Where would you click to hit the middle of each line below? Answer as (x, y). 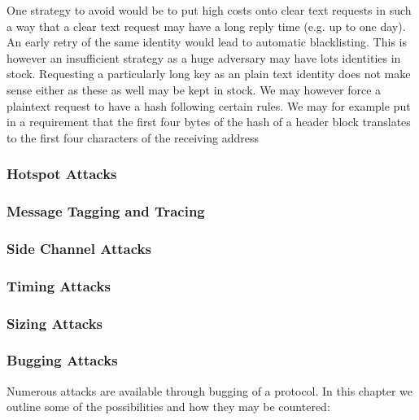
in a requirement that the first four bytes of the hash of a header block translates (209, 122)
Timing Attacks (59, 285)
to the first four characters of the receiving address (133, 137)
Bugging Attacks (62, 360)
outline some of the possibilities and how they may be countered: (168, 407)
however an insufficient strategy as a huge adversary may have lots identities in (204, 57)
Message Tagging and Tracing (106, 211)
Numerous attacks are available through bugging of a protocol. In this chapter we (209, 390)
